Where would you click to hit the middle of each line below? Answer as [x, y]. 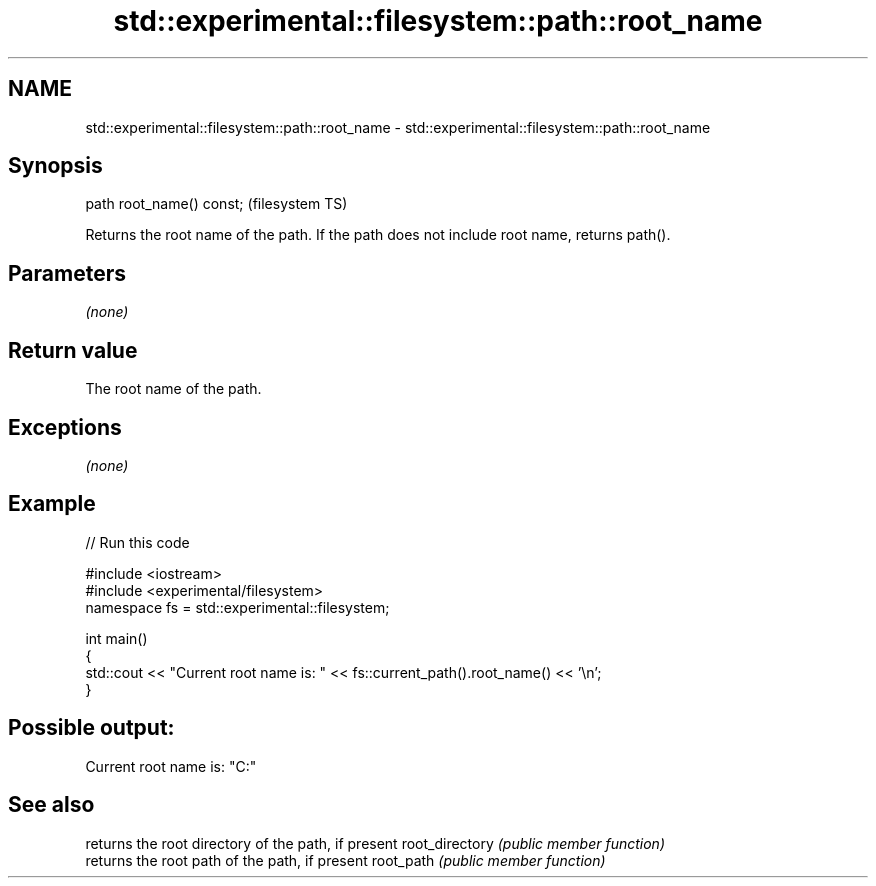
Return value [73, 350]
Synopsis [55, 166]
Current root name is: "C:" [171, 766]
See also [51, 805]
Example [52, 504]
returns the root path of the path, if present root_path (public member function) [345, 860]
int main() [116, 638]
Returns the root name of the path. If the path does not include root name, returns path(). [378, 235]
